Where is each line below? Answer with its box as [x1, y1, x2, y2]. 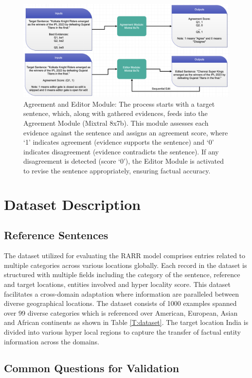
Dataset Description [4, 194, 141, 214]
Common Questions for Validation [4, 360, 180, 375]
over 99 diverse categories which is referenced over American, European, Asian [4, 307, 238, 318]
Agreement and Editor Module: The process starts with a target [23, 98, 215, 109]
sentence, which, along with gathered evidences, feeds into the [23, 108, 208, 118]
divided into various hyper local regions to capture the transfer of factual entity [4, 326, 241, 337]
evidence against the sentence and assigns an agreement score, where [23, 127, 228, 137]
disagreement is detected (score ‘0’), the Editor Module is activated [23, 156, 224, 166]
